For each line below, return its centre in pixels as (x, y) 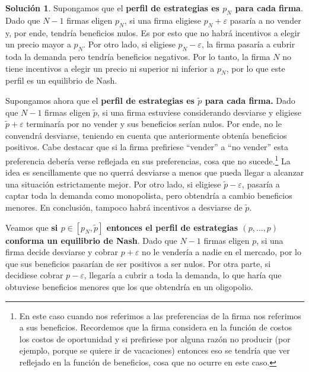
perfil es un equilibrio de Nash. (61, 80)
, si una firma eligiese (163, 20)
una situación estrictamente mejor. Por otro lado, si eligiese (113, 184)
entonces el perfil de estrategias (172, 227)
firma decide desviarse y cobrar (62, 252)
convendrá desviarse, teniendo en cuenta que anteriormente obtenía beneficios (146, 135)
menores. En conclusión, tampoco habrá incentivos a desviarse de (124, 207)
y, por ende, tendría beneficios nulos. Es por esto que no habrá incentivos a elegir (153, 32)
